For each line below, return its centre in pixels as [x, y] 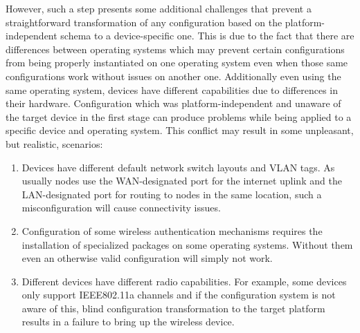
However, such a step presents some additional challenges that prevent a [159, 8]
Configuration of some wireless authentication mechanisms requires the [172, 230]
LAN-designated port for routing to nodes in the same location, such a [172, 194]
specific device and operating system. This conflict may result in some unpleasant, [180, 130]
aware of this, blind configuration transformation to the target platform [173, 308]
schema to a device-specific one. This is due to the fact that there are [207, 36]
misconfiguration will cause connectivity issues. [121, 208]
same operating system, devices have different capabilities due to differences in [172, 89]
